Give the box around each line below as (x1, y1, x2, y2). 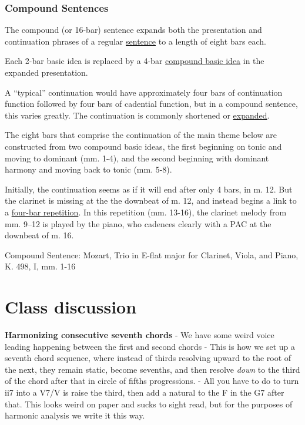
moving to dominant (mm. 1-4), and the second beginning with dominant (5, 151, 269, 164)
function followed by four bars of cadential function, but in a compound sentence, (5, 97, 298, 110)
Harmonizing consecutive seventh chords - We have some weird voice (5, 329, 274, 341)
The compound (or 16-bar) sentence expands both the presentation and (5, 23, 262, 36)
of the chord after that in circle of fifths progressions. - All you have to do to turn (5, 375, 299, 387)
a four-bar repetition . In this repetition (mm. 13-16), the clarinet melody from (5, 205, 287, 218)
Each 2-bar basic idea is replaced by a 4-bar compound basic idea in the (5, 55, 264, 67)
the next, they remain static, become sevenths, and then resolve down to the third (5, 363, 300, 375)
